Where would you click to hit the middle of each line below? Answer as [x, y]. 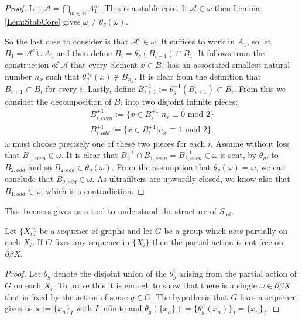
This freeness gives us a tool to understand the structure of [111, 211]
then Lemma [237, 8]
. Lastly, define [109, 88]
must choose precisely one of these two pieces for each [109, 143]
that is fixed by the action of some [66, 296]
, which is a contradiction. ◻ [92, 190]
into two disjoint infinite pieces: [182, 101]
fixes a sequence [268, 296]
